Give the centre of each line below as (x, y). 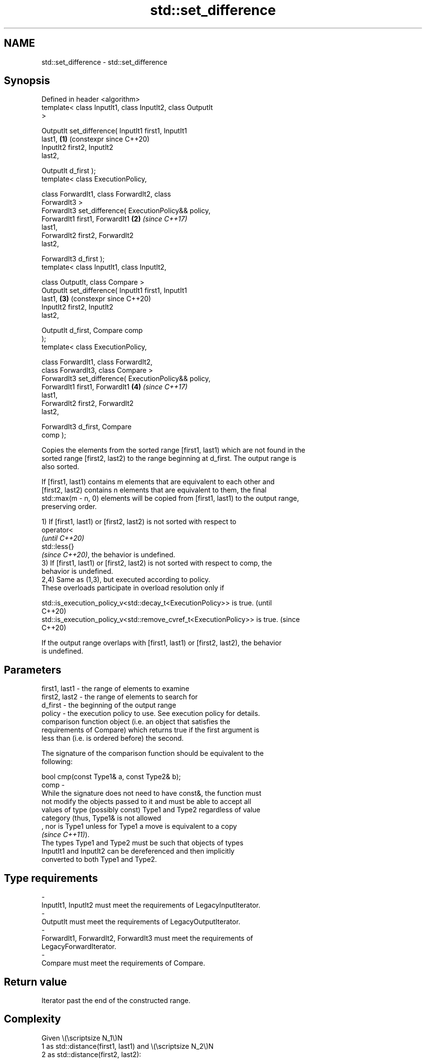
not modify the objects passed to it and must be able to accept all (146, 802)
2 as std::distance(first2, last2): (91, 1054)
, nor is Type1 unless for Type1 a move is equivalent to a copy (139, 826)
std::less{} (58, 547)
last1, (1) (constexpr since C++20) (96, 139)
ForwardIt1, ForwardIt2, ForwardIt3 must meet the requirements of (147, 938)
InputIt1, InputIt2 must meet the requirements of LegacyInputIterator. (151, 905)
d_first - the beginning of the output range (109, 705)
